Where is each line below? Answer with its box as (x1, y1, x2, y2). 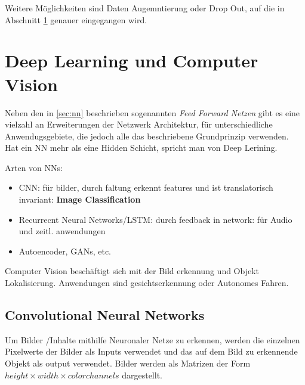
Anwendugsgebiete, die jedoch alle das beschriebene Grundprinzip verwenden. (5, 129, 289, 142)
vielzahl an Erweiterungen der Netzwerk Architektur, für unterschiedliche (5, 118, 273, 131)
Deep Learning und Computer (5, 48, 258, 73)
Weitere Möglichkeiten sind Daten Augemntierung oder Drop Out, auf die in (5, 2, 285, 14)
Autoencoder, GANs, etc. (19, 244, 112, 257)
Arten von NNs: (5, 161, 63, 173)
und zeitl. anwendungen (19, 225, 106, 237)
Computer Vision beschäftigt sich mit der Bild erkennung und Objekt (5, 265, 260, 277)
